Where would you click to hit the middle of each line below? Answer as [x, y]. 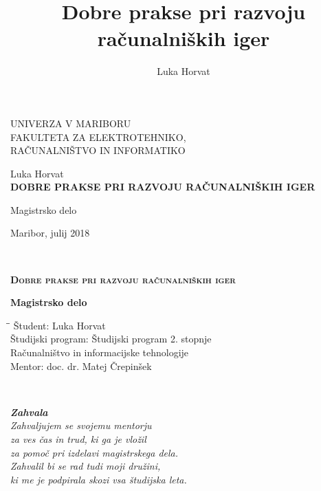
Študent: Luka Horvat [59, 325]
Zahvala [29, 412]
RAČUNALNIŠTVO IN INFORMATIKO [98, 150]
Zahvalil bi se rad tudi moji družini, [86, 466]
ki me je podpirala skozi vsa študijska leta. [99, 479]
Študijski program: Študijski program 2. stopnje [111, 339]
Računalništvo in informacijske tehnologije [100, 352]
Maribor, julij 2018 [50, 233]
